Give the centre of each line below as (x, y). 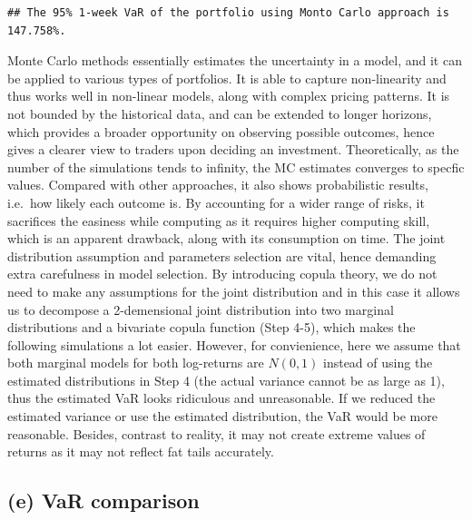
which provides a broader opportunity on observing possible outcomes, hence (221, 131)
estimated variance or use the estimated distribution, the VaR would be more (222, 416)
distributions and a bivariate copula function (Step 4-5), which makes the (211, 327)
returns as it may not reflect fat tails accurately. (141, 451)
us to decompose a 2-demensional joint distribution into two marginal (201, 309)
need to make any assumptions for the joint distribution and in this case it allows (234, 291)
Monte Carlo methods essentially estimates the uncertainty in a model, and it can (235, 60)
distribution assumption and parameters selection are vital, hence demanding (222, 255)
